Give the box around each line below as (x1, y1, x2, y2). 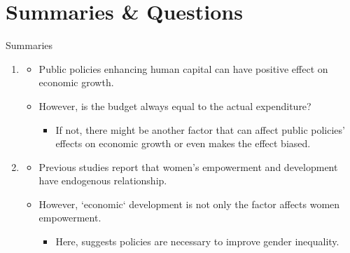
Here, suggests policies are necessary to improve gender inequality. (55, 234, 339, 249)
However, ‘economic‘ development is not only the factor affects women (38, 196, 340, 211)
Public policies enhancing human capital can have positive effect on (38, 61, 328, 76)
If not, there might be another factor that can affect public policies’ (55, 122, 345, 137)
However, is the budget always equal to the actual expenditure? (38, 98, 311, 113)
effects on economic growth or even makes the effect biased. (55, 136, 311, 151)
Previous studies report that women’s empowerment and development (38, 159, 338, 174)
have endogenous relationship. (38, 173, 167, 188)
